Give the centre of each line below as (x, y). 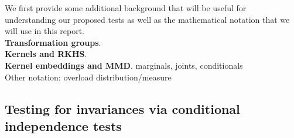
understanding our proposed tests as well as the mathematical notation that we (147, 19)
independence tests (63, 125)
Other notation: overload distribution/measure (88, 77)
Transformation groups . (53, 42)
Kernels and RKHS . (46, 54)
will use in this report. (45, 31)
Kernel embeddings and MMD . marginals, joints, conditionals (124, 65)
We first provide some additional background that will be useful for (126, 8)
